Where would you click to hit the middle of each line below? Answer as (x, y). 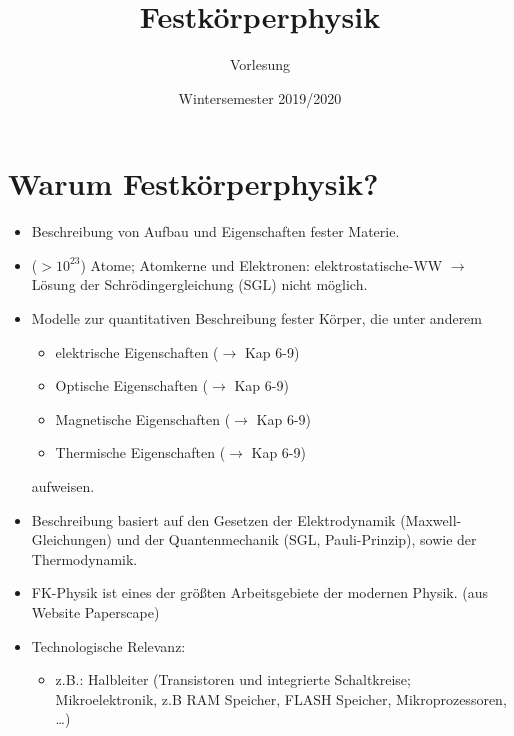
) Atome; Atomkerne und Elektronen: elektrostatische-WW (261, 264)
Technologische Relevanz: (108, 645)
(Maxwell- (431, 519)
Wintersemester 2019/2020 (260, 97)
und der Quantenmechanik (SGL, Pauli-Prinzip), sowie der (296, 539)
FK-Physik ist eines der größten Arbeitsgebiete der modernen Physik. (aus (260, 592)
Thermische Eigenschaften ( (140, 452)
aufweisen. (63, 486)
